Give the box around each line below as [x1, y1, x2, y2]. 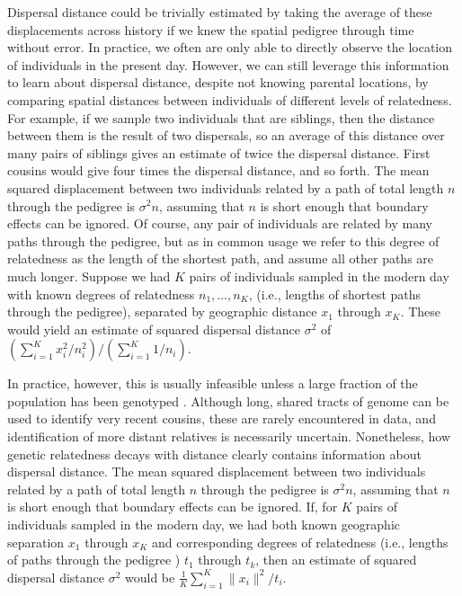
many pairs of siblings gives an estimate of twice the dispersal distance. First [7, 143, 431, 162]
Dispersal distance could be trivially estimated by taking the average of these [7, 3, 432, 21]
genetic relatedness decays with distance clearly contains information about [7, 444, 422, 463]
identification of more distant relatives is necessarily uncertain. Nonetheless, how [7, 427, 451, 446]
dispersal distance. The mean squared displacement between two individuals [7, 462, 426, 481]
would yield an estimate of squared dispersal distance [7, 319, 300, 338]
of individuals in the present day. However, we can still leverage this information [7, 55, 449, 74]
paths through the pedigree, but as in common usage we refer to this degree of [7, 231, 440, 250]
